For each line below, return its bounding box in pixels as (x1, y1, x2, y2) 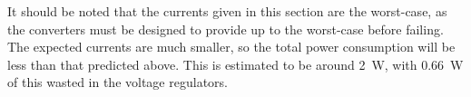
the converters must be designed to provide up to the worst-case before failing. (7, 19, 444, 38)
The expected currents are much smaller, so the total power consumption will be (7, 37, 456, 56)
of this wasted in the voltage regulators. (7, 73, 228, 92)
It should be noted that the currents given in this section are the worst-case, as (7, 2, 447, 20)
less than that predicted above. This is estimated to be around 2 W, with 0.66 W (7, 54, 464, 73)
